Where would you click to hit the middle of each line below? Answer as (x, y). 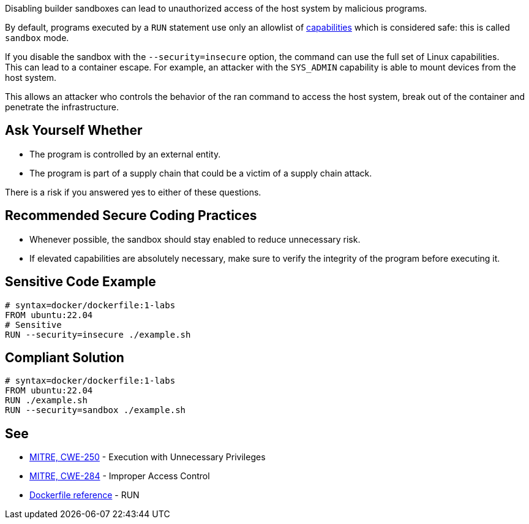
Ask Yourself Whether (74, 131)
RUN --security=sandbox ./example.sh (96, 410)
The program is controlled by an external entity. (125, 154)
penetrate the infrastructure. (62, 107)
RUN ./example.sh (46, 401)
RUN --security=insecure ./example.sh (98, 334)
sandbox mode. (37, 38)
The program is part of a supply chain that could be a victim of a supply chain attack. (201, 173)
